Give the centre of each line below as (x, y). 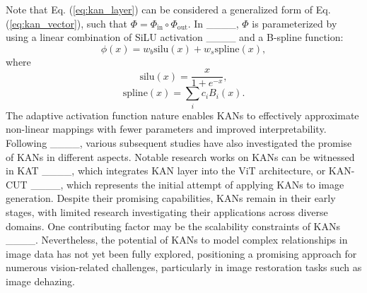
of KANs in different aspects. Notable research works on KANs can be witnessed (180, 156)
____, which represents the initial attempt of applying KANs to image (187, 184)
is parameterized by (295, 23)
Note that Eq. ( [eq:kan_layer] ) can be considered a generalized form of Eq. (168, 9)
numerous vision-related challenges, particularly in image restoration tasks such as (184, 267)
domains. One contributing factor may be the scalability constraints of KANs (173, 226)
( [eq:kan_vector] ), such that (67, 23)
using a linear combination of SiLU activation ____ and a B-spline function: (175, 37)
